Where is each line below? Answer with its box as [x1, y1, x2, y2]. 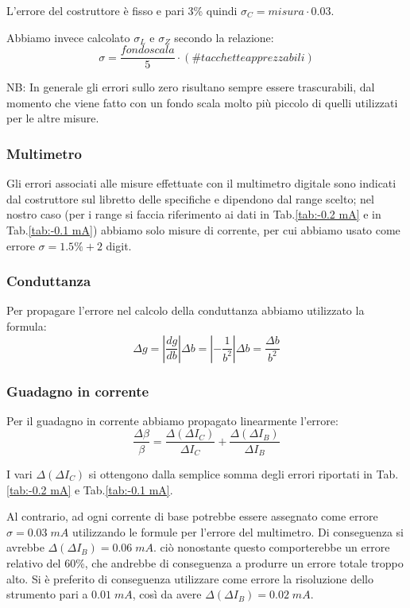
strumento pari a [6, 586, 88, 602]
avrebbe [6, 539, 44, 556]
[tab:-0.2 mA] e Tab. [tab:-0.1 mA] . [6, 481, 173, 498]
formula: [6, 318, 47, 335]
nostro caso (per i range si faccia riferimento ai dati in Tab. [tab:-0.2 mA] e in [6, 206, 381, 223]
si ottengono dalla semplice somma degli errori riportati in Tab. [88, 465, 399, 482]
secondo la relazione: [174, 29, 274, 45]
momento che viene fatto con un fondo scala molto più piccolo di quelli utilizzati [6, 94, 398, 110]
